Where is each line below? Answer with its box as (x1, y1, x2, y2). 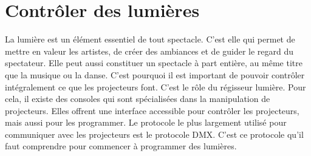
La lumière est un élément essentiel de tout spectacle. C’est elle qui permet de (5, 33, 295, 46)
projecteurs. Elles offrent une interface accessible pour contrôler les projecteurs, (5, 104, 299, 117)
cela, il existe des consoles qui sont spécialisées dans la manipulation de (5, 92, 270, 105)
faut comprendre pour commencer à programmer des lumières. (5, 140, 237, 152)
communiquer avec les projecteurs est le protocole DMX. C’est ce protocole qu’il (5, 127, 304, 140)
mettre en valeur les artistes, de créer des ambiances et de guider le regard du (5, 44, 294, 57)
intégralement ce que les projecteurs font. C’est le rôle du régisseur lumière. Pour (5, 80, 306, 93)
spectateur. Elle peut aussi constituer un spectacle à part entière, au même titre (5, 56, 302, 69)
